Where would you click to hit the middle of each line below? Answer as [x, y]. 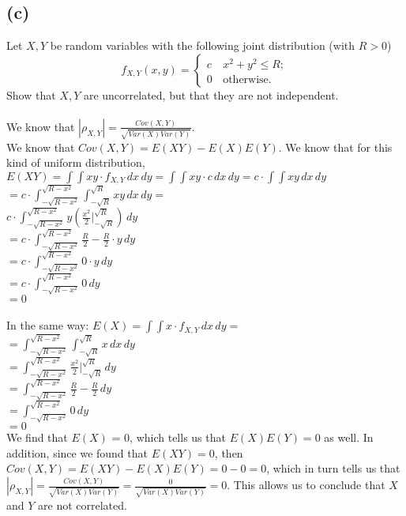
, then [229, 452]
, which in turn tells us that [333, 468]
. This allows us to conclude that [306, 484]
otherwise [246, 79]
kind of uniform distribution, [76, 162]
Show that [31, 94]
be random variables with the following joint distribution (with [203, 45]
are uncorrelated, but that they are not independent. [211, 94]
